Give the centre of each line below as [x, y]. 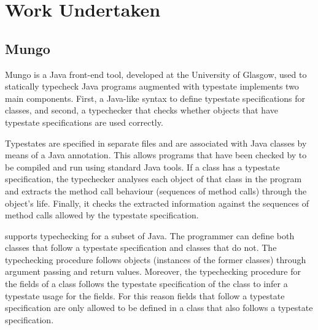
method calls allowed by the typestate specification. [102, 215]
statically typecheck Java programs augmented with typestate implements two [152, 86]
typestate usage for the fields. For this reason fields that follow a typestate [145, 295]
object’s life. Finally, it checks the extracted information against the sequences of [157, 203]
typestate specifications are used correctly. [84, 122]
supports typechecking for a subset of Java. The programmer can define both [150, 235]
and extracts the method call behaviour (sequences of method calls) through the [156, 190]
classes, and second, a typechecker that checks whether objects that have [142, 110]
